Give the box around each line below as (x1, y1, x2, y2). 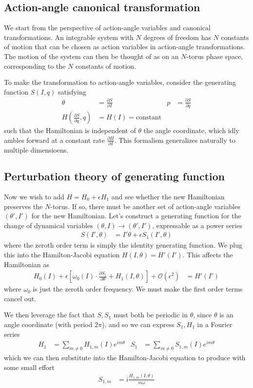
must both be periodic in (113, 310, 188, 320)
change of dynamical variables (4, 220, 93, 230)
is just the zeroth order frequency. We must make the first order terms (33, 284, 243, 294)
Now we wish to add (4, 191, 65, 201)
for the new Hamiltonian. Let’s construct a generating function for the (31, 211, 241, 221)
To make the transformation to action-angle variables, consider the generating (4, 77, 236, 87)
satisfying (58, 86, 86, 97)
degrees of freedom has (144, 32, 211, 42)
